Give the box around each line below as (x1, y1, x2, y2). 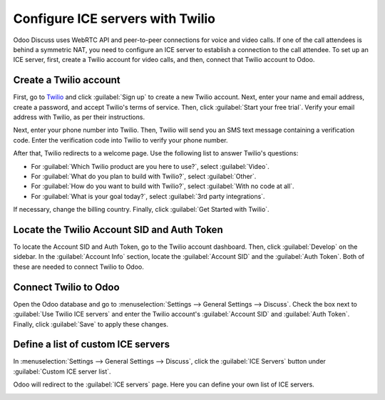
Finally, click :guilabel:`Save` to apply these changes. (13, 319, 169, 328)
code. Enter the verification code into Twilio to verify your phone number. (13, 135, 228, 144)
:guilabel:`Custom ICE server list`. (13, 367, 111, 376)
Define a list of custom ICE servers (13, 339, 170, 351)
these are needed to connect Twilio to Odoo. (13, 262, 144, 271)
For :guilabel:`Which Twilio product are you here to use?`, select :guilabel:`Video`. (31, 162, 270, 170)
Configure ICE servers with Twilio (13, 11, 215, 26)
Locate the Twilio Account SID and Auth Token (13, 223, 224, 235)
